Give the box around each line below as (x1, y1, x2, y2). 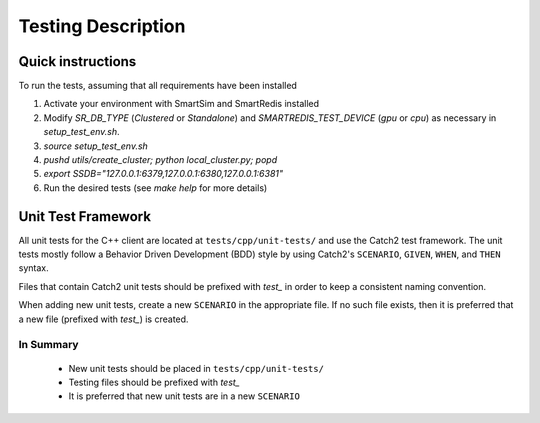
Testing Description (18, 15, 186, 37)
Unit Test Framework (18, 208, 152, 225)
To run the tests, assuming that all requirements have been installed (18, 80, 297, 92)
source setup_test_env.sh (43, 140, 149, 152)
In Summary (18, 338, 79, 352)
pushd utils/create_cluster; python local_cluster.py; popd (43, 154, 278, 166)
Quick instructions (18, 53, 137, 70)
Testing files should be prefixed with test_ (68, 376, 240, 388)
